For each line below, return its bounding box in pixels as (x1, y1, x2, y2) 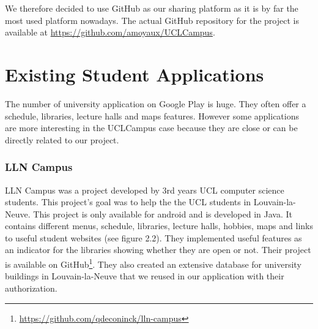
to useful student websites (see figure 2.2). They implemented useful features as (5, 231, 302, 244)
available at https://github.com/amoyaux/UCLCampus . (5, 26, 215, 39)
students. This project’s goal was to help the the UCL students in (5, 195, 251, 208)
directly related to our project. (5, 133, 119, 146)
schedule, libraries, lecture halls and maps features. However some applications (5, 109, 299, 122)
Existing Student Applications (5, 61, 264, 86)
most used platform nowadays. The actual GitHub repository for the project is (5, 13, 299, 26)
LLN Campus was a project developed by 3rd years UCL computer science (5, 183, 284, 196)
